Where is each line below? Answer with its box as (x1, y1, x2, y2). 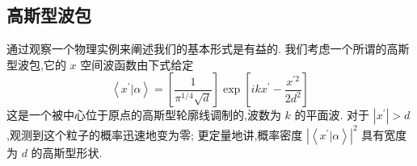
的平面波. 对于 (294, 106, 370, 123)
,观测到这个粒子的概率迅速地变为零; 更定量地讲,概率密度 (6, 126, 303, 143)
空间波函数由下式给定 (80, 56, 194, 73)
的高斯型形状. (31, 143, 103, 160)
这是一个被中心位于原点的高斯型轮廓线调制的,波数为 (6, 106, 281, 123)
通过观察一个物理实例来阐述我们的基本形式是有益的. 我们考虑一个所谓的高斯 (6, 40, 410, 57)
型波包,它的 (6, 56, 66, 73)
